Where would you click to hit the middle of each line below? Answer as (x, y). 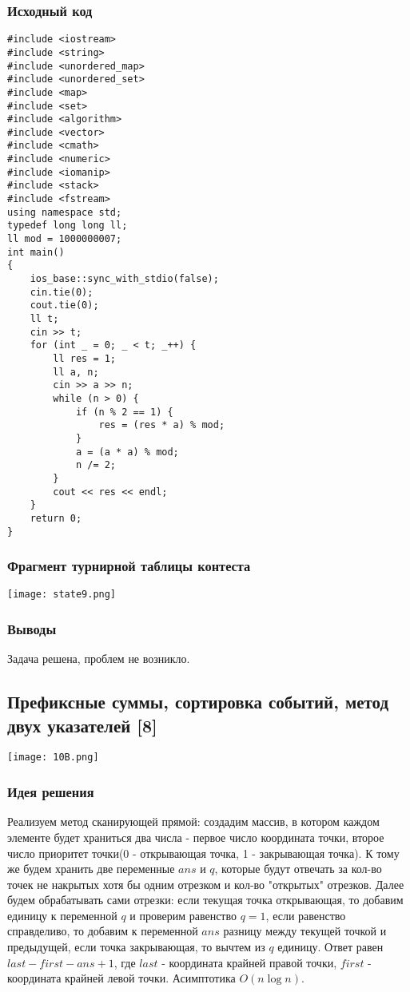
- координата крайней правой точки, (249, 962)
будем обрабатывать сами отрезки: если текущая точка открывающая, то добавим (205, 900)
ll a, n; (76, 372)
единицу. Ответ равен (330, 947)
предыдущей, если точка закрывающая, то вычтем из (136, 947)
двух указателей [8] (82, 725)
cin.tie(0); (62, 292)
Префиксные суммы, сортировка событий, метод (198, 702)
